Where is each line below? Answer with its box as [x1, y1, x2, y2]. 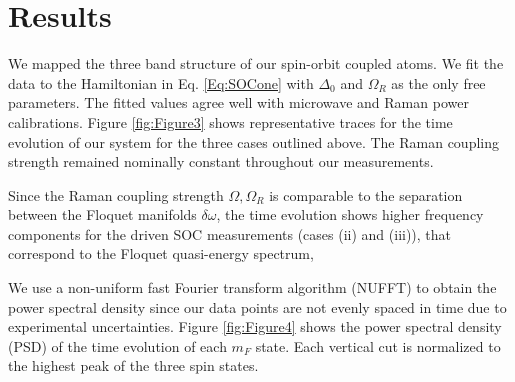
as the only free [391, 72, 486, 93]
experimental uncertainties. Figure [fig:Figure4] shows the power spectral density [8, 316, 502, 337]
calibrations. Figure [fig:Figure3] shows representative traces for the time [8, 111, 453, 132]
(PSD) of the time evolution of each [8, 335, 227, 356]
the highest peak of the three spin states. [8, 355, 259, 376]
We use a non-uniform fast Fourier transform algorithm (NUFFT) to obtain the [8, 277, 497, 298]
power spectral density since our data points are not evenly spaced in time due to [8, 296, 507, 317]
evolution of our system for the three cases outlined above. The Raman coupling [8, 131, 499, 152]
